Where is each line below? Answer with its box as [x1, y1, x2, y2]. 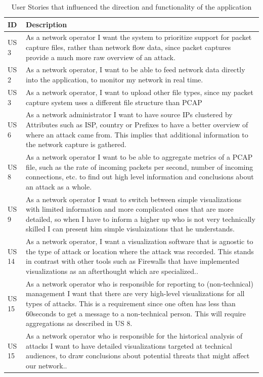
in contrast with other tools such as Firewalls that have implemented [26, 256, 239, 266]
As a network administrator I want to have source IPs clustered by [26, 109, 233, 120]
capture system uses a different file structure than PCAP [26, 97, 202, 107]
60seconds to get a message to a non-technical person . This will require [26, 308, 246, 318]
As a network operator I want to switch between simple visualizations [26, 194, 242, 204]
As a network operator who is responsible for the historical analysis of [26, 331, 243, 341]
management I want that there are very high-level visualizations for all [26, 288, 245, 299]
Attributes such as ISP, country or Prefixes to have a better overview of [26, 119, 248, 129]
